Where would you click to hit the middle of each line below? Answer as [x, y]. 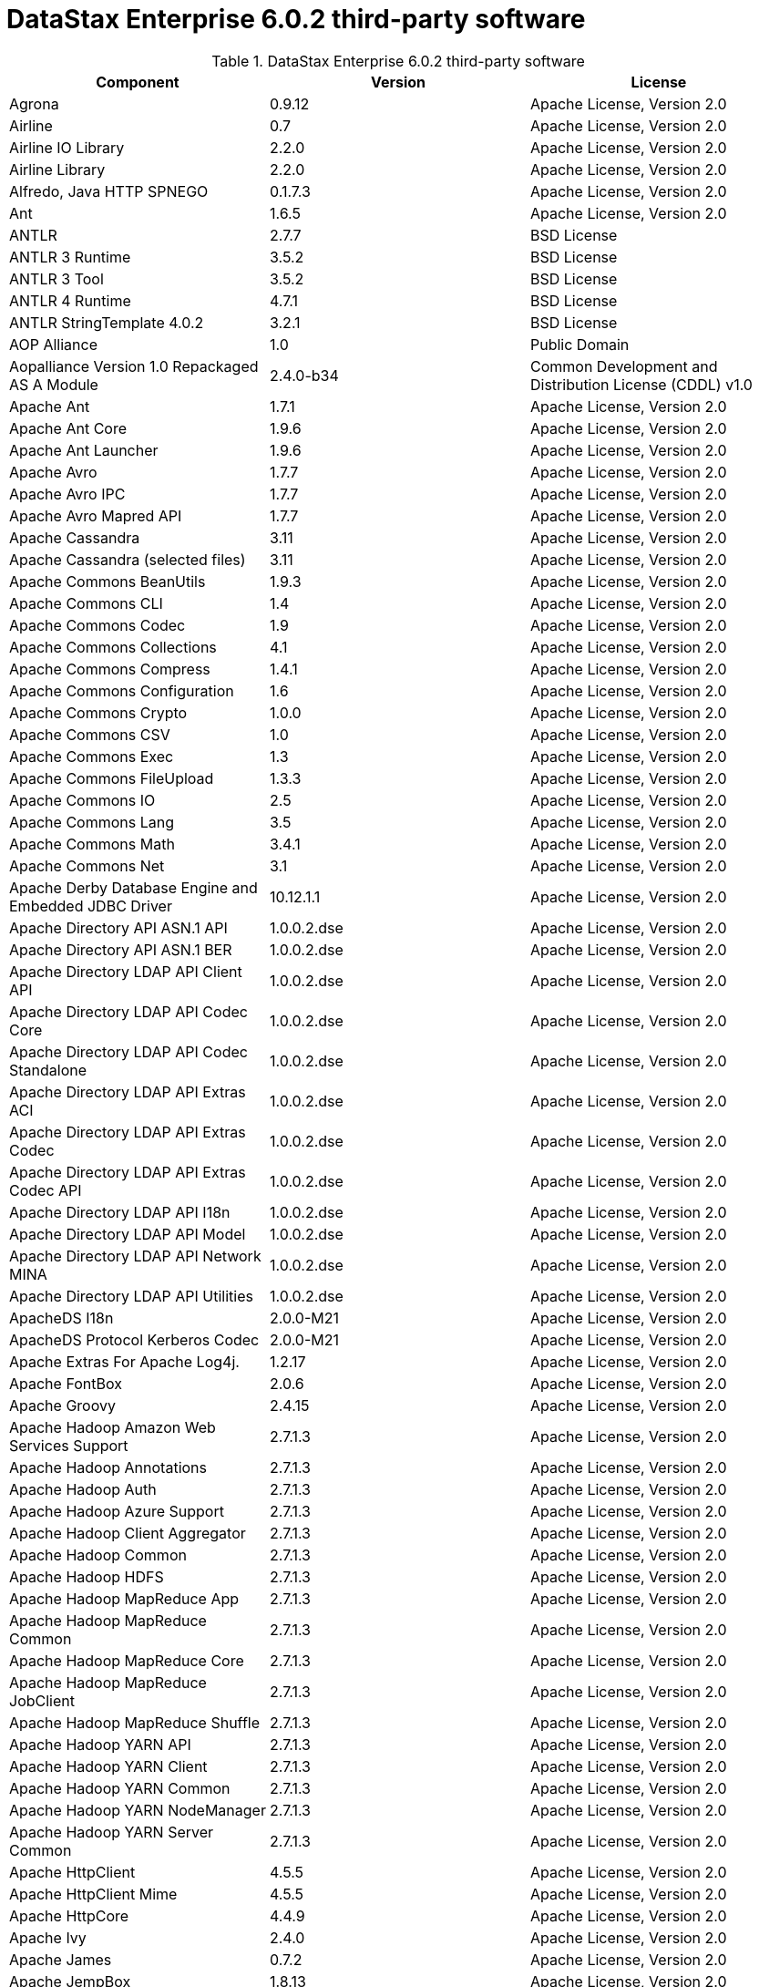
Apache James [61, 1959]
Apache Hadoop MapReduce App [124, 1598]
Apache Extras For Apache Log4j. [124, 1361]
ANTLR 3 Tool [56, 278]
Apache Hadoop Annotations [108, 1467]
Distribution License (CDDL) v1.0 [641, 384]
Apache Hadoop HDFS [87, 1576]
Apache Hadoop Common [98, 1555]
